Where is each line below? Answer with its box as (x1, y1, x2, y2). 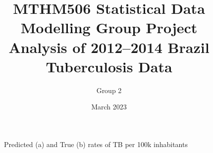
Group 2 (96, 85, 122, 95)
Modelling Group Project (20, 17, 198, 38)
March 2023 (91, 102, 127, 112)
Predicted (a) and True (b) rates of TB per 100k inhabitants (4, 139, 188, 149)
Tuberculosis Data (46, 56, 172, 76)
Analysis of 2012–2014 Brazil (8, 37, 210, 57)
